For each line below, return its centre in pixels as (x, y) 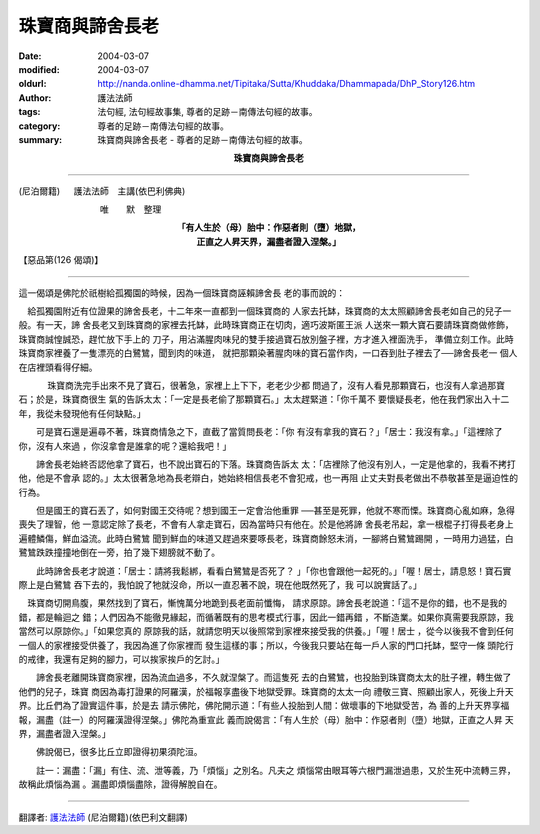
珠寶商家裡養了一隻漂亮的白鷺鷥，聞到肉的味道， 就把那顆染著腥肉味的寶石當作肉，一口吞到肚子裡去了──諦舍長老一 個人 (268, 353)
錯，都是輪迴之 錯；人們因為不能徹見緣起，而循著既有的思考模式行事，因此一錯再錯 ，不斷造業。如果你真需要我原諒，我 (266, 617)
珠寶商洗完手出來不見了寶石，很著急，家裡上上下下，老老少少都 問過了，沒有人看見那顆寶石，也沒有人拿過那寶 (275, 385)
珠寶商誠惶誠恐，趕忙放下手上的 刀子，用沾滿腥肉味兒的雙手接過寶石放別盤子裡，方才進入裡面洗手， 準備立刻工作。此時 (266, 339)
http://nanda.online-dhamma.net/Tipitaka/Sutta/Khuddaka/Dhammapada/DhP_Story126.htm (286, 84)
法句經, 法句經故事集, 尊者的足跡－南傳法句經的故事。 (207, 112)
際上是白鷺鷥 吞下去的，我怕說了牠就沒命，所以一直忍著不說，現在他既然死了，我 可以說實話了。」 (220, 585)
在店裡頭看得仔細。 (58, 367)
